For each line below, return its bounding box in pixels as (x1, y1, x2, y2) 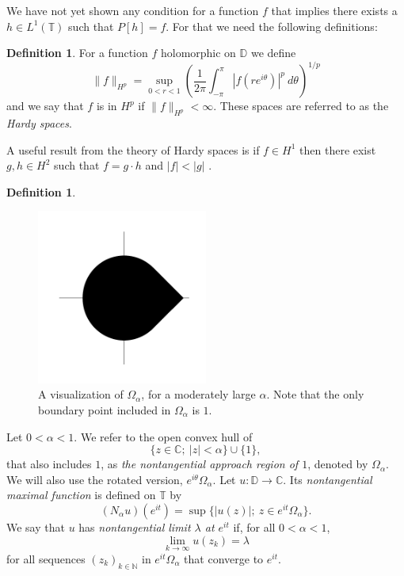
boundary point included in (38, 401, 171, 418)
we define (250, 44, 296, 61)
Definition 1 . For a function (6, 44, 148, 61)
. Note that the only (266, 386, 364, 402)
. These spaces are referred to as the (213, 97, 389, 114)
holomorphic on (160, 44, 236, 61)
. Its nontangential (283, 471, 372, 487)
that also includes (6, 456, 92, 472)
